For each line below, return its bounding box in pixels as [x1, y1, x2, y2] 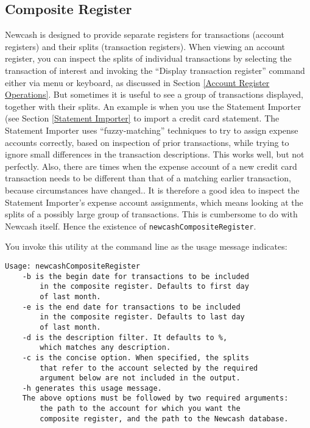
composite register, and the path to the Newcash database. [40, 414, 289, 423]
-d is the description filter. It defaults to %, [22, 333, 228, 342]
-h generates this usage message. [22, 383, 162, 393]
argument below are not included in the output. [40, 374, 241, 383]
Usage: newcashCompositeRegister [5, 261, 140, 270]
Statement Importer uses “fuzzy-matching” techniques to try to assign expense [5, 123, 298, 136]
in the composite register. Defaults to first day [40, 282, 249, 291]
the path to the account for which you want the [40, 404, 241, 413]
